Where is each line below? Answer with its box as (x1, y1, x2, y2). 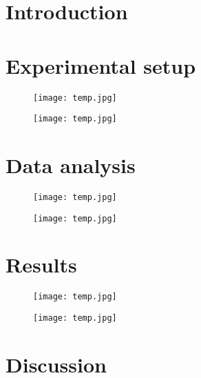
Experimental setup (6, 51, 196, 79)
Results (6, 250, 77, 279)
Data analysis (6, 151, 136, 179)
